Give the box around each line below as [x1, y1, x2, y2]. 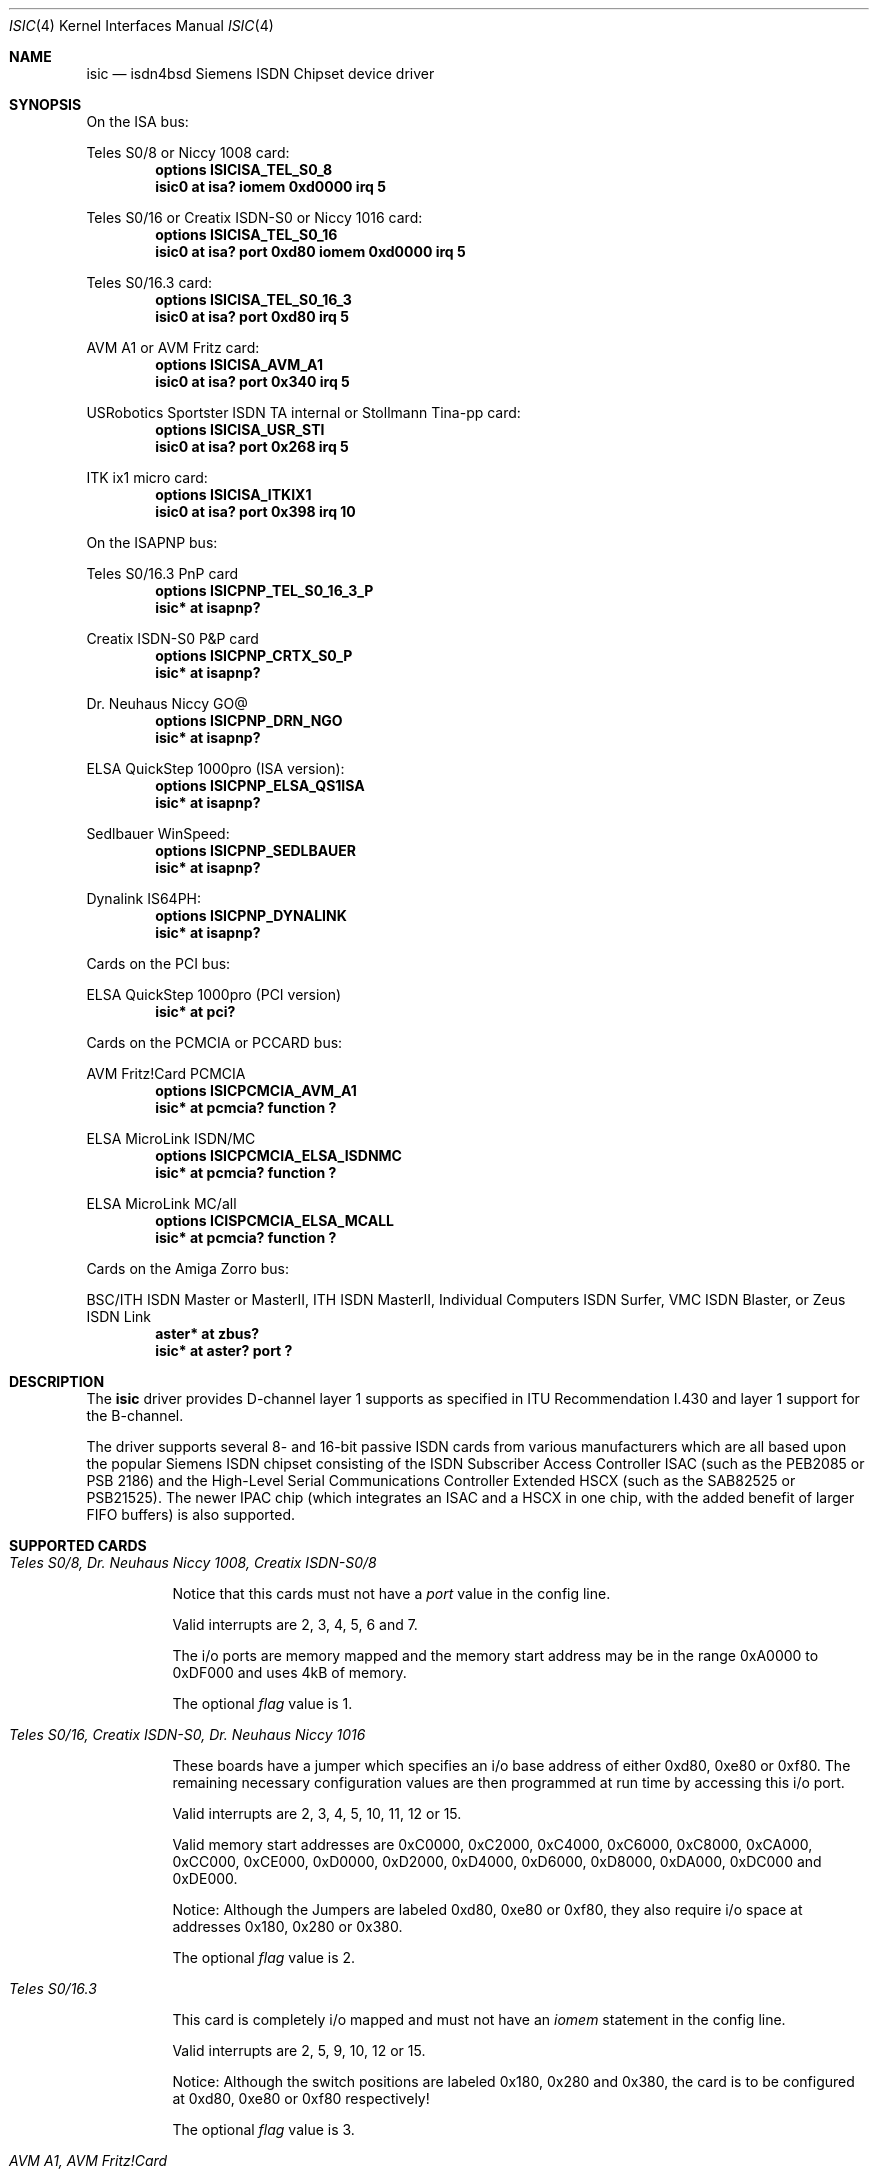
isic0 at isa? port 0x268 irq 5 [155, 438, 349, 455]
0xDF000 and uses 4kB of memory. [172, 1664, 407, 1681]
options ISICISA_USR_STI [155, 421, 325, 438]
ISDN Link [86, 1308, 151, 1325]
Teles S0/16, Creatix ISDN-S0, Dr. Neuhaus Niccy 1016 [9, 1726, 366, 1743]
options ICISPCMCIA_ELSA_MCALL [155, 1212, 394, 1229]
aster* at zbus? [155, 1325, 260, 1342]
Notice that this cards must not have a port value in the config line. [172, 1585, 611, 1602]
